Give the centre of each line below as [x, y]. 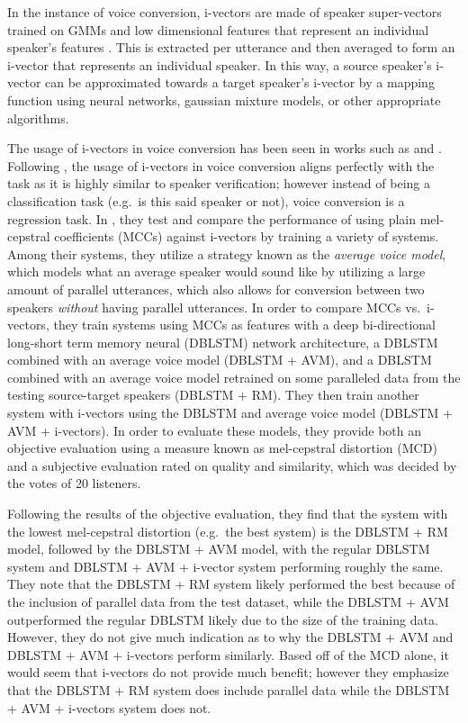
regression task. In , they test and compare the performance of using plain [212, 218]
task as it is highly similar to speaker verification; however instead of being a [219, 183]
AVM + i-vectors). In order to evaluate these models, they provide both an [215, 430]
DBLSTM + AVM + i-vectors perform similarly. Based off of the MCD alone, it [228, 654]
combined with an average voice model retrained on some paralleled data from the [234, 377]
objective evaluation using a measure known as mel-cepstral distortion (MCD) [222, 448]
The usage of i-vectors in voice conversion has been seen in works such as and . [225, 148]
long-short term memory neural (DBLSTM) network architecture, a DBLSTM [223, 342]
